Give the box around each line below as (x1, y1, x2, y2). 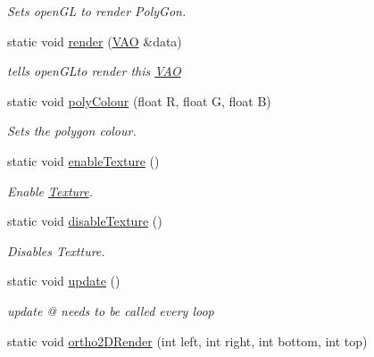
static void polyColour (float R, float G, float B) (7, 91, 271, 110)
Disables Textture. (7, 241, 105, 260)
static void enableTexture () (7, 151, 160, 170)
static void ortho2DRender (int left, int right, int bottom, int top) (7, 331, 368, 350)
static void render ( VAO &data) (7, 31, 182, 50)
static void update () (7, 271, 121, 290)
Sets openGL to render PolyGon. (7, 2, 187, 20)
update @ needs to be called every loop (7, 301, 214, 320)
